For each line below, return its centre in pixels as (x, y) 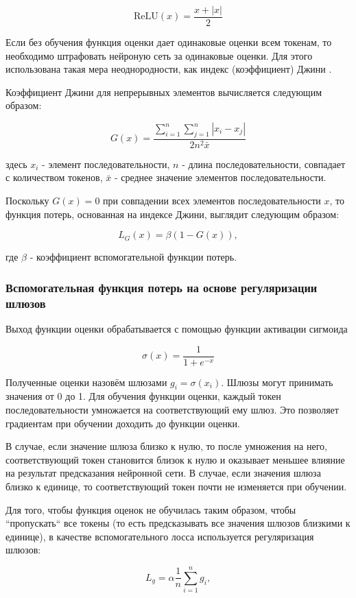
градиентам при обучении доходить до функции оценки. (123, 423)
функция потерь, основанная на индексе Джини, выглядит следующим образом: (173, 214)
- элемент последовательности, (106, 164)
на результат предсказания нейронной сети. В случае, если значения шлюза (163, 473)
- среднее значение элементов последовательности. (220, 177)
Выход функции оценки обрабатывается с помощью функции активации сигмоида (177, 328)
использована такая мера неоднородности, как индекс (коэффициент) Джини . (169, 69)
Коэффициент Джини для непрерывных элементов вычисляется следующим (164, 92)
